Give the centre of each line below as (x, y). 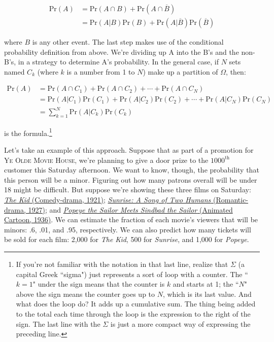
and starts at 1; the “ (206, 284)
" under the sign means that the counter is (99, 284)
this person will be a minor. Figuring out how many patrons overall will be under (131, 179)
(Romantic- (231, 200)
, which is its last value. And (207, 294)
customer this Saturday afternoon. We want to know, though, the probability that (132, 170)
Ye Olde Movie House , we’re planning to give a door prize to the (106, 160)
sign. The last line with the (58, 323)
